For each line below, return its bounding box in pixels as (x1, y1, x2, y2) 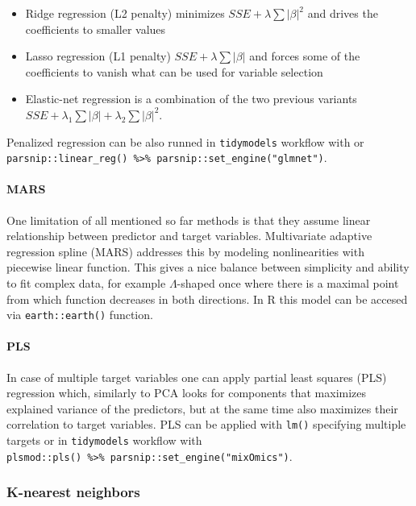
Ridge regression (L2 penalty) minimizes (25, 5, 225, 21)
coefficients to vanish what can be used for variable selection (25, 63, 323, 80)
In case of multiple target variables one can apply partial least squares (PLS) (6, 368, 387, 385)
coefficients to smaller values (25, 20, 166, 37)
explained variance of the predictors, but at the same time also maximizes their (6, 400, 398, 417)
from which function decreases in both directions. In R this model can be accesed (6, 290, 408, 307)
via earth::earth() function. (6, 306, 153, 323)
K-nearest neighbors (6, 482, 140, 502)
